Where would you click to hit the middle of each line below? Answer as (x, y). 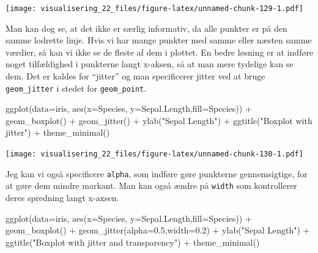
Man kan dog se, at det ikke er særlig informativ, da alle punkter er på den (146, 28)
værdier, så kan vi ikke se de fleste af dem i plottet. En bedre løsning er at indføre (160, 52)
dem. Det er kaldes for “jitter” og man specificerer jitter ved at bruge (135, 76)
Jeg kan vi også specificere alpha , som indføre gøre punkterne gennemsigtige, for (157, 173)
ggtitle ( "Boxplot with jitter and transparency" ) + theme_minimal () (133, 242)
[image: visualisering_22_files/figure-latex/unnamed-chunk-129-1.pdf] (154, 9)
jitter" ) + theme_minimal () (58, 132)
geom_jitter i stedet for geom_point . (76, 88)
